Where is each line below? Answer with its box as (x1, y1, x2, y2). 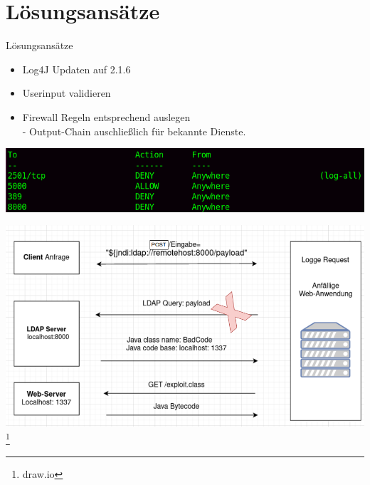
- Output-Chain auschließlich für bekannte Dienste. (22, 123, 246, 138)
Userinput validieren (22, 85, 111, 100)
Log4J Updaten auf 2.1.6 (22, 61, 131, 76)
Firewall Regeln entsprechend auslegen (22, 109, 191, 124)
